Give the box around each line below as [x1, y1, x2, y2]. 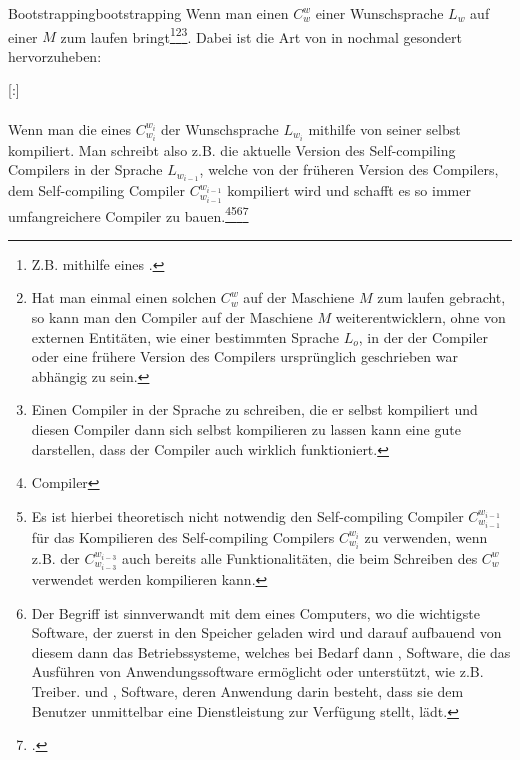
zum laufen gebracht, [377, 287, 506, 308]
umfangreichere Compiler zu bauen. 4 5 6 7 [8, 202, 249, 226]
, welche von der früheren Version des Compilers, [199, 159, 499, 180]
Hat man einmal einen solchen [31, 287, 217, 308]
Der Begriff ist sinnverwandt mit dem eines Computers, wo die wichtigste [31, 602, 480, 623]
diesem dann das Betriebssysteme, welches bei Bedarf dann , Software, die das [31, 641, 511, 662]
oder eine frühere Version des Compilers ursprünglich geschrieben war [31, 346, 458, 367]
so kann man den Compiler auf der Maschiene [31, 306, 313, 327]
